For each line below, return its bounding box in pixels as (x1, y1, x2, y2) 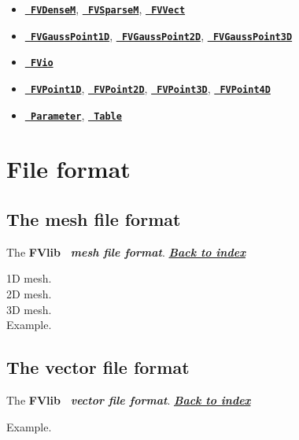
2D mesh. (6, 286, 52, 302)
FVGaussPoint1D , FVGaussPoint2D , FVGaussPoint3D (30, 27, 293, 43)
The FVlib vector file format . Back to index (6, 392, 251, 409)
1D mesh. (6, 270, 52, 287)
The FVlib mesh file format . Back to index (6, 243, 246, 260)
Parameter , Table (30, 106, 122, 123)
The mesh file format (6, 207, 181, 231)
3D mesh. (6, 301, 52, 317)
